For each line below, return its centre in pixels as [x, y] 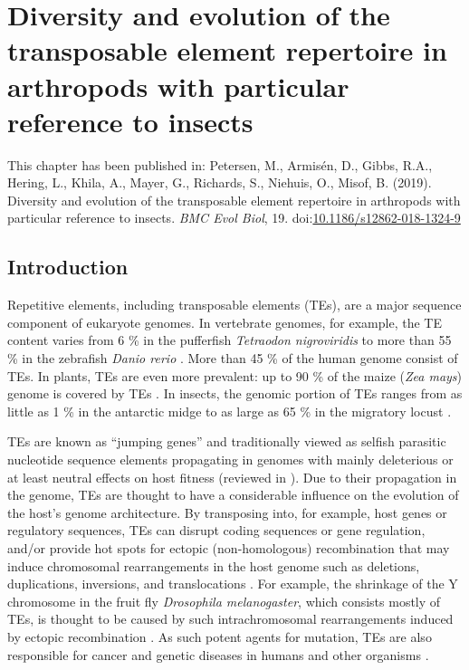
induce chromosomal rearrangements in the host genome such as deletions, [214, 565]
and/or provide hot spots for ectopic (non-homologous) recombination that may [229, 547]
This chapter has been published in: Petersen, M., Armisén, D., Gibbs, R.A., [220, 164]
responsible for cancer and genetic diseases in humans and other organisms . [218, 654]
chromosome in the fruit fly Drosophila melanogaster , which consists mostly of [224, 601]
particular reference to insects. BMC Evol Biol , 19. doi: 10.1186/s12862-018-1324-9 [234, 218]
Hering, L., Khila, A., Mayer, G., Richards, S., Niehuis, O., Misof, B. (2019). [220, 182]
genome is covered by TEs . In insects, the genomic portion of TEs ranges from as [235, 393]
